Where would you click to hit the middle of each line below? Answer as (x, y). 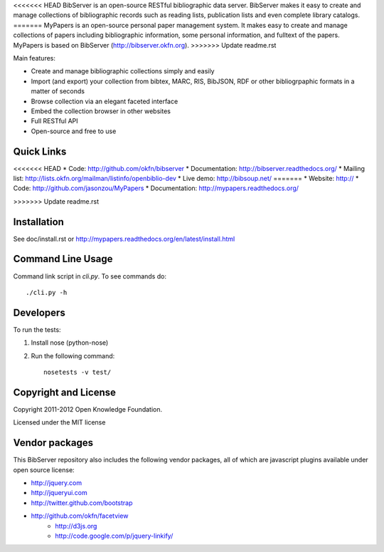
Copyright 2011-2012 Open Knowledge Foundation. (88, 409)
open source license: (44, 469)
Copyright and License (65, 392)
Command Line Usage (63, 259)
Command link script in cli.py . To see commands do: (90, 276)
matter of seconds (58, 91)
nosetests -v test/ (78, 373)
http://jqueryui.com (59, 493)
